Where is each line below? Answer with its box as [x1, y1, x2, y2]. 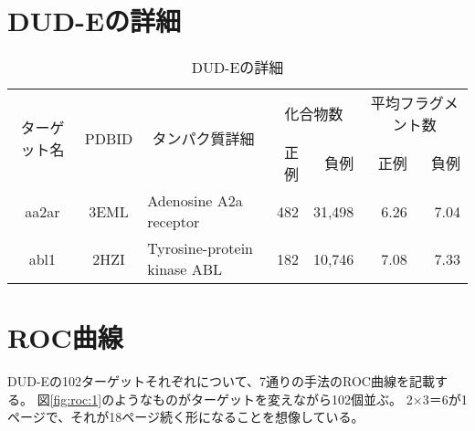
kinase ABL [147, 258, 223, 280]
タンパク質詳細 [152, 128, 255, 150]
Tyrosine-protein [147, 237, 253, 259]
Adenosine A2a [147, 190, 243, 212]
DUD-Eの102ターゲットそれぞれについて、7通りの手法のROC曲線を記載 [7, 372, 435, 391]
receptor [147, 211, 200, 233]
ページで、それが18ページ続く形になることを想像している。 [7, 407, 364, 426]
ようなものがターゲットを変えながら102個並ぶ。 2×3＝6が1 [114, 389, 468, 408]
